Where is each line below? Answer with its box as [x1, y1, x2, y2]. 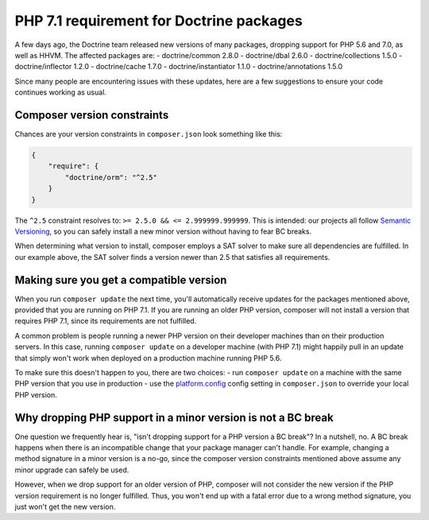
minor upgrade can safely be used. [14, 465, 129, 475]
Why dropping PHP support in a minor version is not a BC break [14, 410, 334, 425]
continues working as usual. [14, 87, 107, 97]
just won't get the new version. [14, 502, 116, 511]
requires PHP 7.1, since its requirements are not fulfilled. [14, 316, 197, 326]
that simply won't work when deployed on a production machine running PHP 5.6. [14, 353, 282, 363]
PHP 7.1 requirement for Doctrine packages [14, 12, 303, 29]
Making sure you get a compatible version [14, 273, 227, 286]
